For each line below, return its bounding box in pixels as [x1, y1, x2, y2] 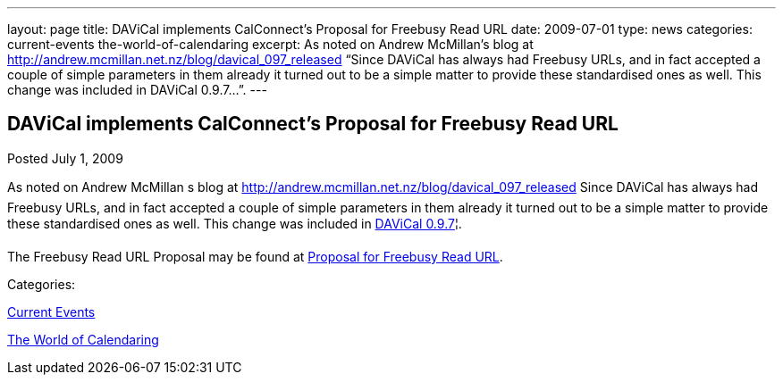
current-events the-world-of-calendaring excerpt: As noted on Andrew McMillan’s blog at [7, 37, 534, 52]
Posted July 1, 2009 [7, 150, 123, 166]
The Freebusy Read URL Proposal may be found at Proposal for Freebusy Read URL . [7, 248, 503, 264]
